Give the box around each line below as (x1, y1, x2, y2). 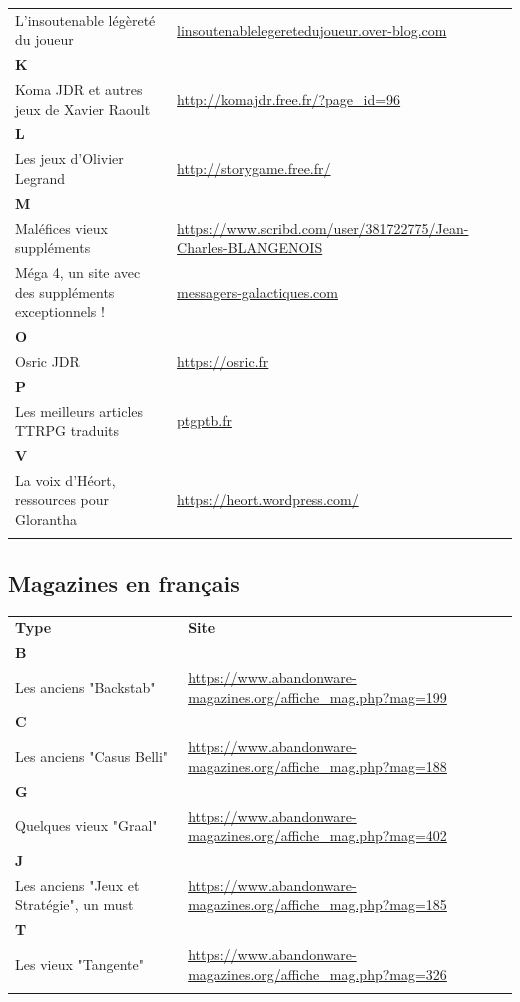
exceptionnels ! (15, 301, 105, 322)
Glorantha (15, 509, 77, 530)
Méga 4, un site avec (15, 262, 141, 283)
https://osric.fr (177, 350, 269, 371)
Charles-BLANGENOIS (177, 237, 323, 258)
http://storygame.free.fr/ (177, 158, 331, 179)
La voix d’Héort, (15, 469, 116, 490)
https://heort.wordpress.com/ (177, 489, 359, 510)
